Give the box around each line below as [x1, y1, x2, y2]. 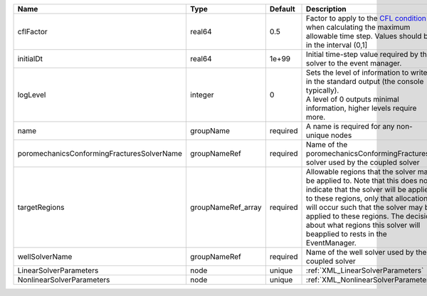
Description [306, 4, 347, 14]
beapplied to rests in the [306, 229, 387, 238]
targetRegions [17, 203, 65, 212]
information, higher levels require [306, 103, 417, 113]
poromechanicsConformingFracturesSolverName [17, 149, 183, 158]
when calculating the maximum [306, 22, 411, 32]
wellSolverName [17, 252, 73, 261]
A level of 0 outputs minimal [306, 95, 400, 104]
